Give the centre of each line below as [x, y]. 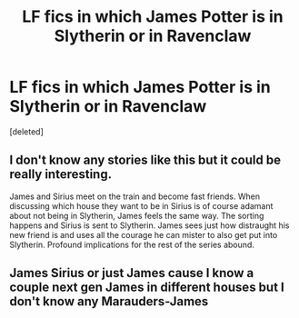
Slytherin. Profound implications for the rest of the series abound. [132, 244]
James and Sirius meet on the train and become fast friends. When [135, 196]
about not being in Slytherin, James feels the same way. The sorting [137, 215]
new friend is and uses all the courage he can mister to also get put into [144, 234]
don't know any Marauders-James [109, 302]
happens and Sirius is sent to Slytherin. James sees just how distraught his [149, 225]
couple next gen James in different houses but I [147, 288]
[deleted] [26, 131]
